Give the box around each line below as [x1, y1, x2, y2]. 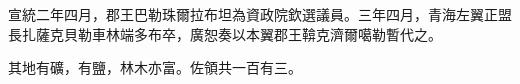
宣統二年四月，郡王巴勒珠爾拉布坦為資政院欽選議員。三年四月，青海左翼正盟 [8, 4, 512, 24]
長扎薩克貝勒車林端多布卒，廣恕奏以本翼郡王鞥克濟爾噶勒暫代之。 [8, 23, 442, 44]
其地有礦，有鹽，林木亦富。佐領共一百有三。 [8, 57, 302, 78]
